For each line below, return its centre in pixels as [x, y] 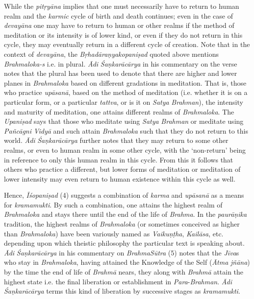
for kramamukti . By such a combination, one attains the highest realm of [113, 204]
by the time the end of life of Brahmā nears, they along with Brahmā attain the [124, 272]
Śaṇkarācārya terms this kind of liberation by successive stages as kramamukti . [122, 291]
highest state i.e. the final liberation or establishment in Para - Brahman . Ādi [118, 281]
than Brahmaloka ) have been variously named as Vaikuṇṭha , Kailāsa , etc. [114, 233]
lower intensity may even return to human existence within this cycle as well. [120, 178]
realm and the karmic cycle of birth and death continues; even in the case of [118, 15]
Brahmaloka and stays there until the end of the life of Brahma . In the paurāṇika [126, 214]
